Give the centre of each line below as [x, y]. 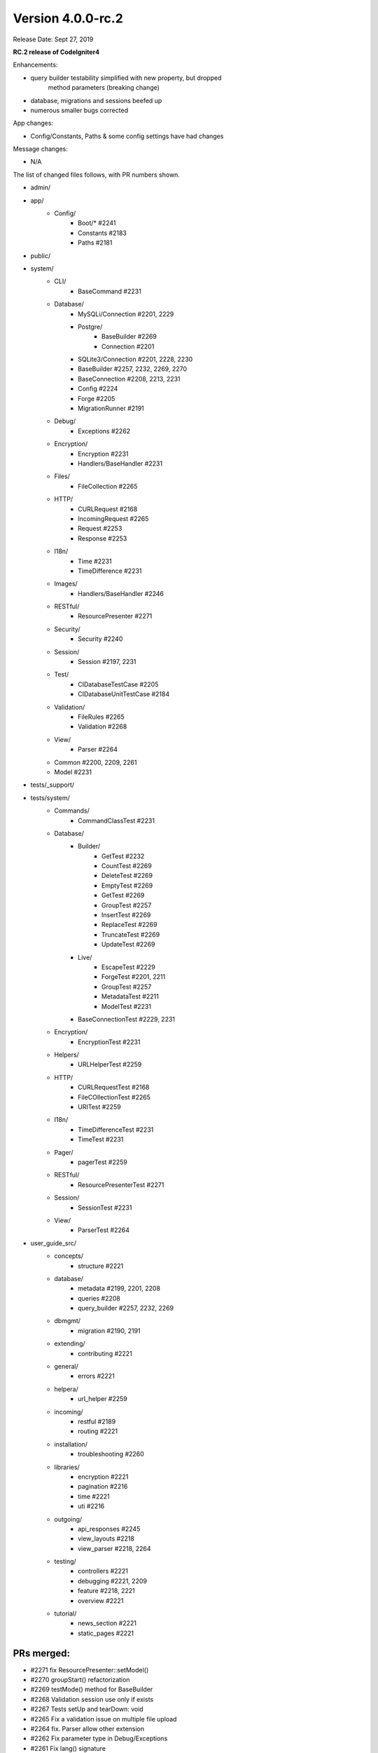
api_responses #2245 [109, 1529]
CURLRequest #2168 [108, 509]
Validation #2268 [103, 726]
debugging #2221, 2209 [112, 1581]
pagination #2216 [103, 1487]
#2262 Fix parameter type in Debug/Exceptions [99, 1738]
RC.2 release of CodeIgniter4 [56, 52]
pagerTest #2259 [103, 1162]
